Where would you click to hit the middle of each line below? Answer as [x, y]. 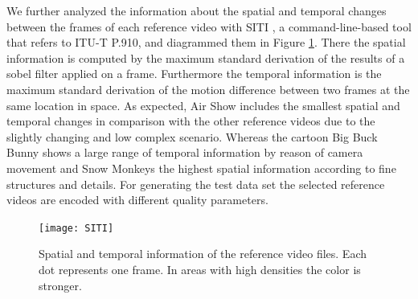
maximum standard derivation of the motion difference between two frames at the [208, 89]
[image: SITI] [76, 228]
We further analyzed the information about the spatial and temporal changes [197, 10]
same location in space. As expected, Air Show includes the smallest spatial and [203, 105]
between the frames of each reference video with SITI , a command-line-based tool [209, 26]
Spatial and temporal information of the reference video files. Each [203, 254]
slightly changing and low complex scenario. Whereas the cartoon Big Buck [192, 136]
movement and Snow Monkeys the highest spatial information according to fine [201, 168]
